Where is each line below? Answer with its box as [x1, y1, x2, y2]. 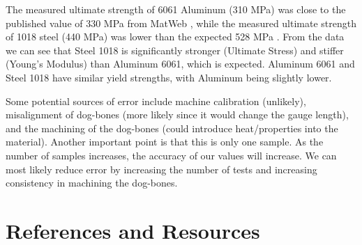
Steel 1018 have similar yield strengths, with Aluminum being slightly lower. [6, 70, 332, 84]
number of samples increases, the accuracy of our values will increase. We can [6, 148, 337, 162]
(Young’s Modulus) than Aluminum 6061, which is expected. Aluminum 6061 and [6, 56, 355, 71]
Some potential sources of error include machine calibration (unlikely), [6, 93, 306, 108]
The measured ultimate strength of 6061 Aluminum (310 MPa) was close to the [6, 2, 346, 16]
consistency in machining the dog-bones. [6, 175, 178, 190]
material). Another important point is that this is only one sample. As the [6, 134, 324, 149]
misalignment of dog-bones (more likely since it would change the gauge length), [6, 107, 349, 122]
